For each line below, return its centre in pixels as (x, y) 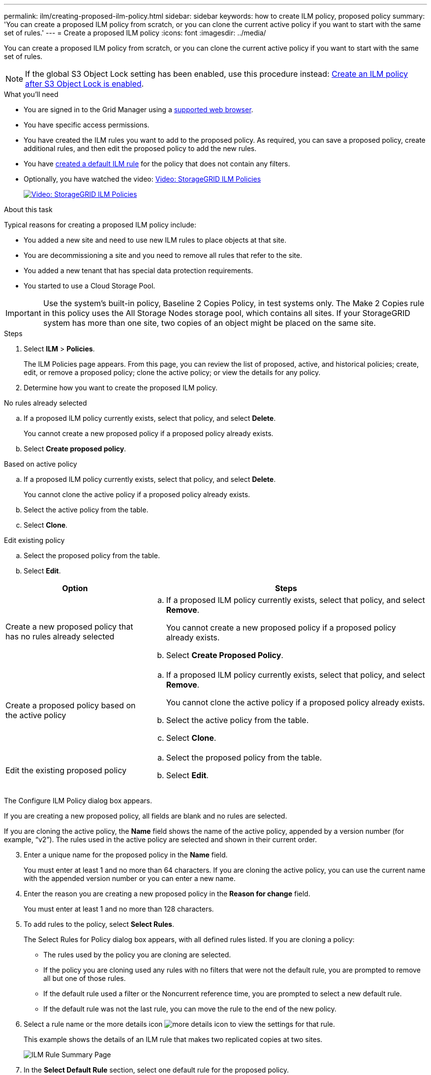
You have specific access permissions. (87, 125)
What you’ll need (31, 94)
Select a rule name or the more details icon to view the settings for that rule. (179, 1024)
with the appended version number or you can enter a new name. (130, 878)
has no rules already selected (60, 636)
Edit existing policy (34, 540)
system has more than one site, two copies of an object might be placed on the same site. (209, 323)
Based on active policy (41, 464)
